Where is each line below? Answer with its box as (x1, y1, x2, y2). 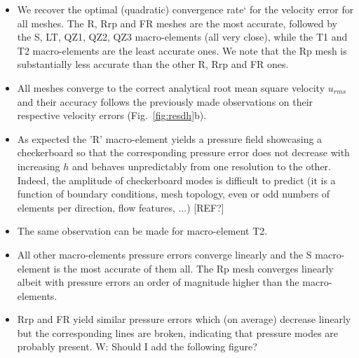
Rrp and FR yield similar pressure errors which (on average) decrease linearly (17, 312, 351, 326)
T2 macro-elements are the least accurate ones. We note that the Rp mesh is (17, 43, 347, 57)
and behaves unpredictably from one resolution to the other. (72, 158, 332, 173)
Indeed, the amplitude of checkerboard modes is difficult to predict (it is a (17, 172, 336, 187)
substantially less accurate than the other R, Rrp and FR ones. (17, 57, 289, 71)
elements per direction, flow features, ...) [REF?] (17, 200, 224, 214)
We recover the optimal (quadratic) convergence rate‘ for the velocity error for (17, 2, 354, 16)
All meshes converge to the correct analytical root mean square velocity (17, 80, 325, 95)
